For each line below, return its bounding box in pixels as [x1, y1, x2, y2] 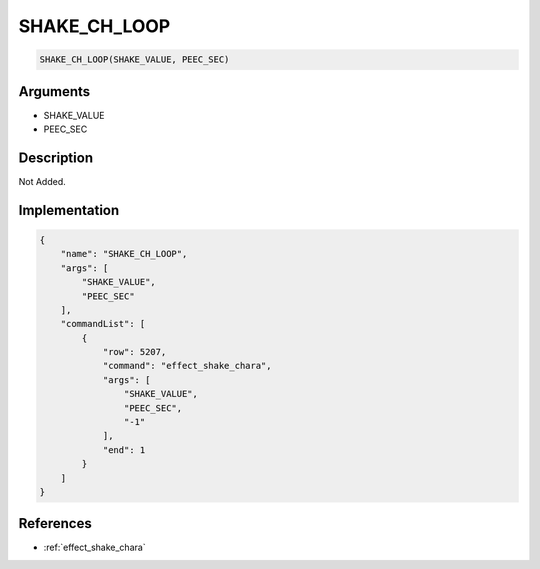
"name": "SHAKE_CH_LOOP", [60, 248, 188, 260]
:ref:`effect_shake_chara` [43, 541, 146, 554]
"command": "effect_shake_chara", [102, 360, 272, 372]
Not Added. [18, 175, 67, 187]
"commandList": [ [60, 318, 146, 330]
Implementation [18, 201, 120, 219]
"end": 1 [102, 444, 146, 455]
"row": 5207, [102, 346, 167, 358]
